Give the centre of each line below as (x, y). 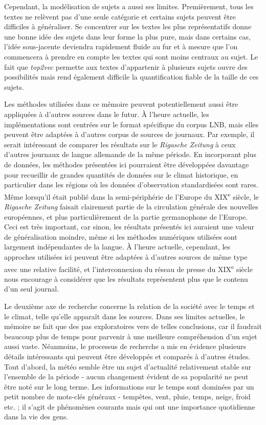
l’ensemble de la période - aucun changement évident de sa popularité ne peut (126, 376)
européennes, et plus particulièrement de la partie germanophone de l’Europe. (126, 216)
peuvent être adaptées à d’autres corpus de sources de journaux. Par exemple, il (129, 134)
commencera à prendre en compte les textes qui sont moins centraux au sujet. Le (131, 56)
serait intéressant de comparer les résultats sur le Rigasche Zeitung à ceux (120, 144)
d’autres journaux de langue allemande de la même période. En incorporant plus (130, 154)
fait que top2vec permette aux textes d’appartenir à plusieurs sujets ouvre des (126, 66)
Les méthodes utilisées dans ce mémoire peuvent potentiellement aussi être (121, 104)
